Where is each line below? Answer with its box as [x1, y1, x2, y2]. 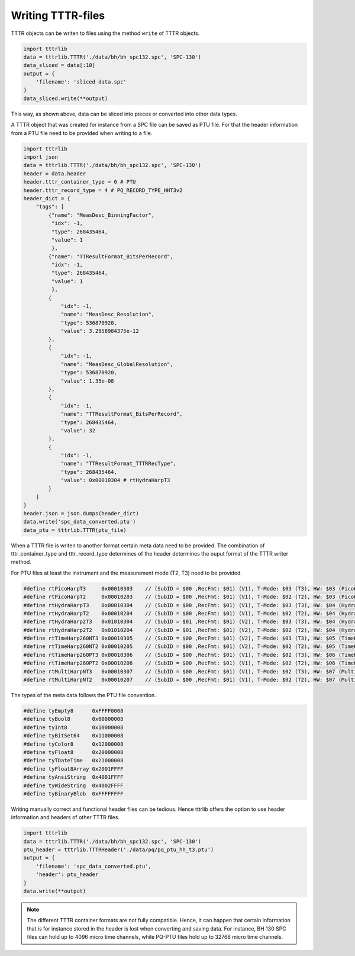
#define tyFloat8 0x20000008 [23, 749, 124, 755]
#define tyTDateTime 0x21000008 [23, 757, 124, 764]
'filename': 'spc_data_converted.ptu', [35, 862, 152, 870]
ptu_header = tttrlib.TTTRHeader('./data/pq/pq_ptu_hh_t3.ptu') [23, 846, 214, 853]
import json [23, 154, 59, 161]
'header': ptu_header [35, 871, 99, 878]
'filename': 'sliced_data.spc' [35, 79, 127, 85]
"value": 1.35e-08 [60, 377, 115, 384]
